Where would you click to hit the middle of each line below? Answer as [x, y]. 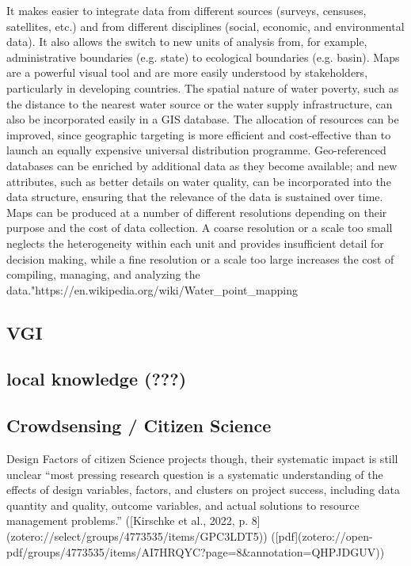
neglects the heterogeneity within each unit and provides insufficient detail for [195, 243]
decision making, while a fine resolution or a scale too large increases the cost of [200, 258]
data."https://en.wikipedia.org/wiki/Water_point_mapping [152, 289]
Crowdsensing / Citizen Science [139, 425]
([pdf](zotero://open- [322, 536]
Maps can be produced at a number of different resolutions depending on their [197, 212]
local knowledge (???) [97, 379]
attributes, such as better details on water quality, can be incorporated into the [199, 181]
